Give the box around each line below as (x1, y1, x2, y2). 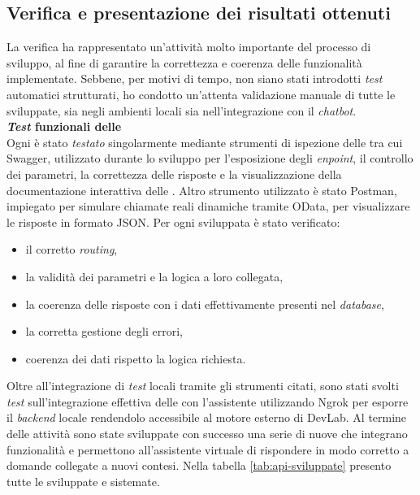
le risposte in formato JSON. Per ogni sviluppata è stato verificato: (6, 213, 340, 230)
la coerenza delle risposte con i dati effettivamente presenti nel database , (25, 295, 384, 312)
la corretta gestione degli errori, (25, 323, 183, 340)
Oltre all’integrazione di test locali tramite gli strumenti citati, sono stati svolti (6, 377, 399, 394)
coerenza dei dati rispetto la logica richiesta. (25, 350, 246, 367)
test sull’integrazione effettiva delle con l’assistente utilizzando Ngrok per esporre (6, 393, 409, 410)
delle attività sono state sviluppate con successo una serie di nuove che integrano (6, 425, 408, 442)
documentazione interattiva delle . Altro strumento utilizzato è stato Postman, (6, 181, 397, 198)
